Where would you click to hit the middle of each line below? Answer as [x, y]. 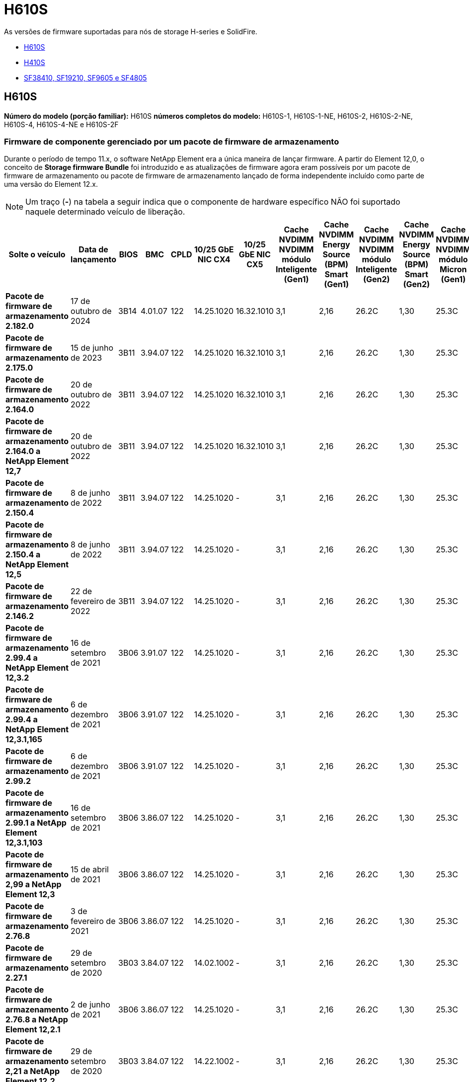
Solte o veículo [37, 255]
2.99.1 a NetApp [36, 823]
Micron [453, 270]
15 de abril [90, 870]
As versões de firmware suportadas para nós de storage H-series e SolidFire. [131, 31]
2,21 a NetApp [33, 1071]
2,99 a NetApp [34, 885]
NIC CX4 [214, 260]
